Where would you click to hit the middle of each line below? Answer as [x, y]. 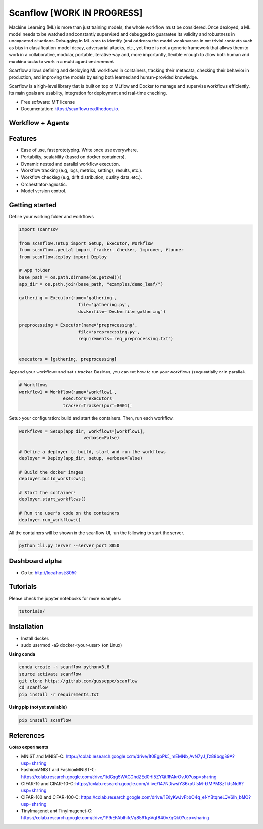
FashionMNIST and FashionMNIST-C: [59, 770]
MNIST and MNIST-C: [43, 756]
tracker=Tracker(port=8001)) [97, 405]
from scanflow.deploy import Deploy [63, 257]
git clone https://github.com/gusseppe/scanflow [78, 681]
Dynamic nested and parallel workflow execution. [71, 164]
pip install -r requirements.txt [59, 694]
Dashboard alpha [36, 561]
